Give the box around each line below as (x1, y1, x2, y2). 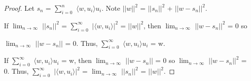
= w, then (61, 55, 92, 65)
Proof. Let (4, 3, 35, 13)
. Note (102, 3, 120, 13)
